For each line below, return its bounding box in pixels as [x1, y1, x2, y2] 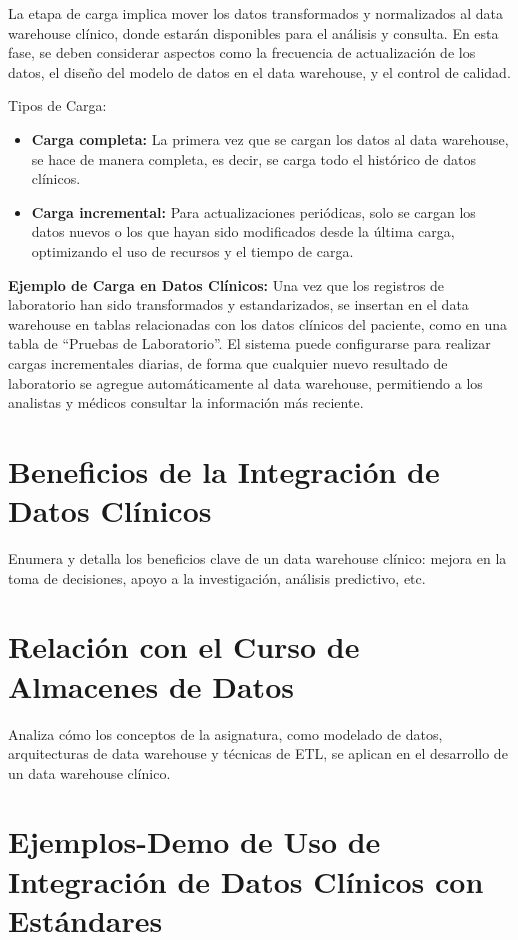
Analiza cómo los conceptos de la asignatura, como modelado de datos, [8, 723, 443, 744]
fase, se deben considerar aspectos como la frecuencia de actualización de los [8, 42, 476, 63]
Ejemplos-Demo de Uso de [8, 821, 381, 862]
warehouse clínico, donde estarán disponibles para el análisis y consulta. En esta [8, 22, 499, 43]
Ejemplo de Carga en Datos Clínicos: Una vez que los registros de [8, 274, 445, 295]
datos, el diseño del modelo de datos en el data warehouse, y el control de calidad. [8, 61, 511, 82]
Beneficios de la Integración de [8, 450, 440, 491]
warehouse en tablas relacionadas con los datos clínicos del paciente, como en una [8, 313, 508, 334]
